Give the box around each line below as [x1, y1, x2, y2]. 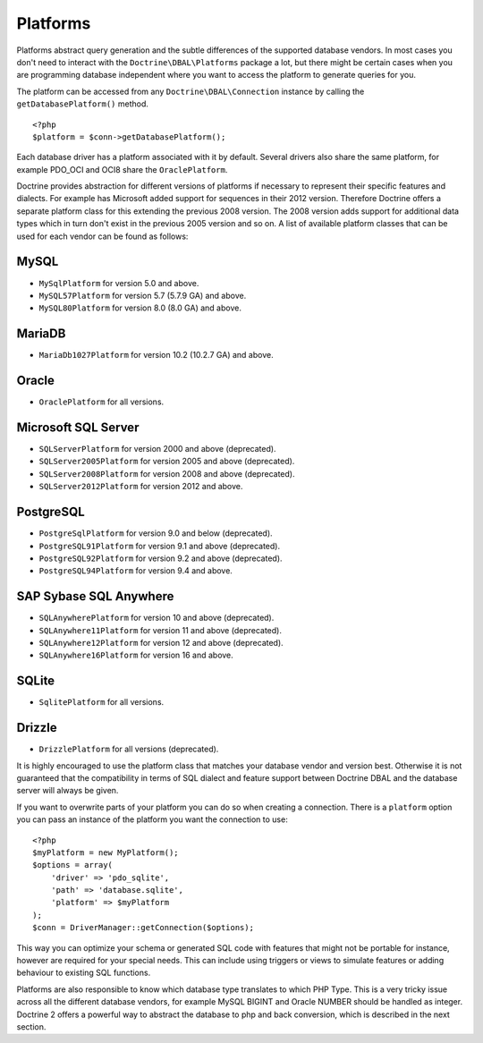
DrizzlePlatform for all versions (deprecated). [38, 743, 219, 755]
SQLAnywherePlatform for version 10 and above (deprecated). [38, 613, 275, 623]
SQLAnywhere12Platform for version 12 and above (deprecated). [38, 637, 284, 648]
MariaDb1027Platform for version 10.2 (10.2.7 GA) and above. [38, 350, 274, 360]
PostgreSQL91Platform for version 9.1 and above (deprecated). [38, 540, 281, 551]
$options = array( [32, 860, 114, 870]
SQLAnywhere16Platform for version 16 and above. [38, 649, 234, 661]
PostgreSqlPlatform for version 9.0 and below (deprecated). [38, 528, 273, 538]
